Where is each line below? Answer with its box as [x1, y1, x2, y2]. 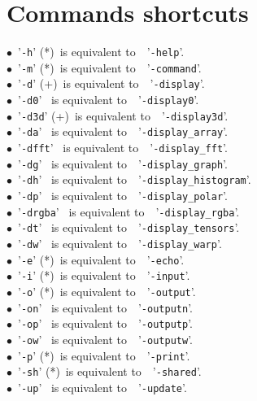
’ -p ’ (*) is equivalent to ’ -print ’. [17, 347, 190, 364]
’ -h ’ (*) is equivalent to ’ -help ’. [17, 43, 185, 60]
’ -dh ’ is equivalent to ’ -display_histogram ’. [17, 171, 251, 188]
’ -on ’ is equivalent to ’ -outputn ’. [17, 299, 193, 316]
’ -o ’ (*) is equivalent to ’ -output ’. [17, 282, 196, 299]
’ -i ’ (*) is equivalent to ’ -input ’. [17, 267, 190, 284]
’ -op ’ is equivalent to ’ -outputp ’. [17, 315, 193, 332]
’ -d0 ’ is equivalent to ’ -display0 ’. [17, 91, 199, 108]
